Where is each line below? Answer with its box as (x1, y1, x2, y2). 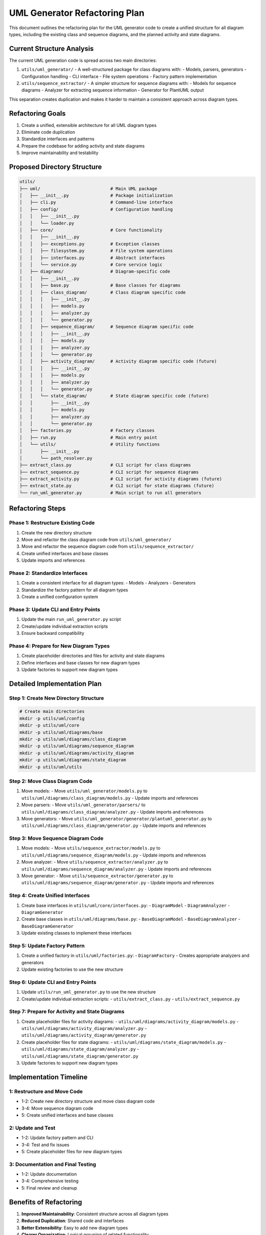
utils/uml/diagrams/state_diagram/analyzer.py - (21, 1046, 139, 1052)
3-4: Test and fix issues (21, 1142, 69, 1148)
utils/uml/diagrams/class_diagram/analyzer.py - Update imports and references (21, 809, 204, 815)
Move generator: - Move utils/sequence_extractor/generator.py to (21, 873, 173, 879)
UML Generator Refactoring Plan (9, 7, 145, 18)
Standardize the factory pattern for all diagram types (21, 587, 128, 593)
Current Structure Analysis (9, 44, 94, 53)
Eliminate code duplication (21, 129, 75, 135)
